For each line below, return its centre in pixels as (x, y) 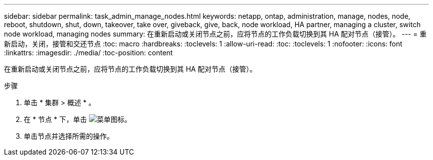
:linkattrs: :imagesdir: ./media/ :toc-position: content (88, 53)
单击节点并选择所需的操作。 (69, 136)
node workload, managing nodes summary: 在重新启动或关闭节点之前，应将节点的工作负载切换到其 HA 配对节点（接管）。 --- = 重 (215, 34)
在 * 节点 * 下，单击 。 (78, 119)
